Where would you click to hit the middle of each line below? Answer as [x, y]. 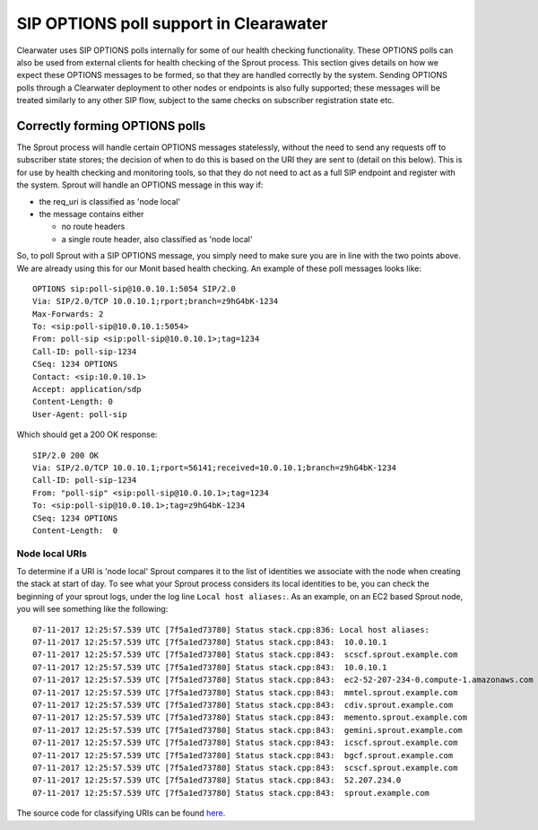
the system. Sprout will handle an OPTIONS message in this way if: [140, 185]
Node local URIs [52, 554]
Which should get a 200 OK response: [87, 434]
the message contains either [91, 214]
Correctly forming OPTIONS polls [111, 126]
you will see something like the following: [92, 609]
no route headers [93, 227]
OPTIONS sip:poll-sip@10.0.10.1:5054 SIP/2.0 [134, 288]
